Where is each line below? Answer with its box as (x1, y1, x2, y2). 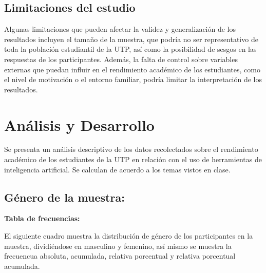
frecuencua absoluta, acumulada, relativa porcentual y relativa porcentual (4, 250, 236, 261)
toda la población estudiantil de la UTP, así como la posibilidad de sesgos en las (4, 44, 257, 54)
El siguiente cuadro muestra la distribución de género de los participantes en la (4, 230, 253, 241)
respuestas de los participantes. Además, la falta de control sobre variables (4, 53, 238, 64)
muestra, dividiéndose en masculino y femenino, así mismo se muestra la (4, 240, 232, 251)
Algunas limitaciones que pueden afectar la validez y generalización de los (4, 24, 236, 34)
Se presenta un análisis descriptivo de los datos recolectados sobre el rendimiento (4, 144, 258, 154)
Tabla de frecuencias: (4, 213, 80, 224)
